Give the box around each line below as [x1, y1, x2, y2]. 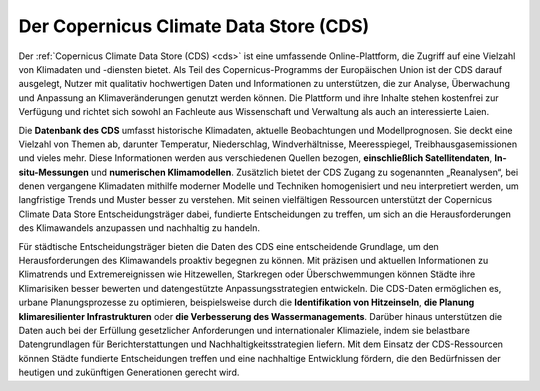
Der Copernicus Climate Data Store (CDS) [18, 15, 370, 37]
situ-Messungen [18, 166, 89, 178]
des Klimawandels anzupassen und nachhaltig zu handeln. [18, 222, 260, 234]
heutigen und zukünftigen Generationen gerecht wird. [18, 366, 240, 379]
